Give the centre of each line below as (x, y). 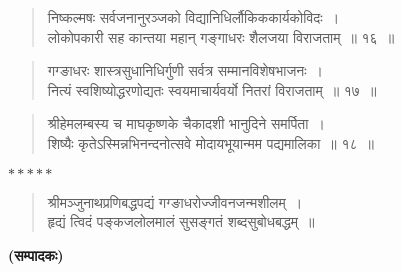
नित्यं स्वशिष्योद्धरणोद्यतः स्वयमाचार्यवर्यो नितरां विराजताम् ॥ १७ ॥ (212, 89)
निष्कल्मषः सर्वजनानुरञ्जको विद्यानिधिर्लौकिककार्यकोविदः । (193, 17)
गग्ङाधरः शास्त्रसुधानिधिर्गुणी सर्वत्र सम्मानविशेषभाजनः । (185, 70)
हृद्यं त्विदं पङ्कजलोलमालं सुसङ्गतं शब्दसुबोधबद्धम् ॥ (181, 221)
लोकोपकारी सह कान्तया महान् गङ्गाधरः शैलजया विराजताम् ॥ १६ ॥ (221, 36)
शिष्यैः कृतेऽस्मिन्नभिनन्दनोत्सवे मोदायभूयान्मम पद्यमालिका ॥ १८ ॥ (210, 142)
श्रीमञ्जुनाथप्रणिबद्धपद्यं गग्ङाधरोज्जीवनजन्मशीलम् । (175, 201)
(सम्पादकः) (36, 254)
